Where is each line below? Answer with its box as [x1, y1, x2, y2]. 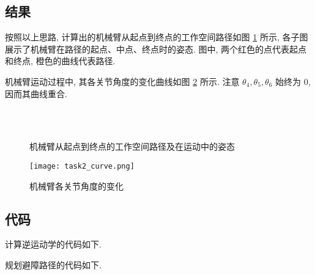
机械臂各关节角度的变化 [29, 179, 124, 192]
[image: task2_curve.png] [29, 161, 135, 170]
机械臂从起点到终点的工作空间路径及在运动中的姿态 [29, 140, 235, 153]
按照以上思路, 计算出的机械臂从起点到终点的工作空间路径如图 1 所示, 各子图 [5, 31, 308, 43]
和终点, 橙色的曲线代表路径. [5, 54, 116, 67]
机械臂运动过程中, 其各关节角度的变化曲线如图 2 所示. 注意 [5, 75, 240, 87]
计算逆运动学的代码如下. [5, 238, 102, 251]
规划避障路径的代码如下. [5, 258, 102, 271]
